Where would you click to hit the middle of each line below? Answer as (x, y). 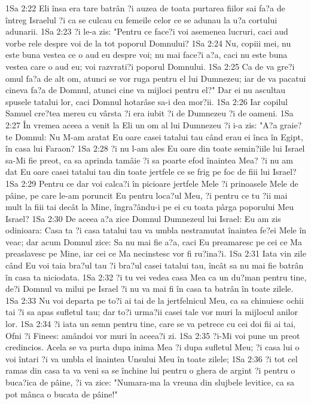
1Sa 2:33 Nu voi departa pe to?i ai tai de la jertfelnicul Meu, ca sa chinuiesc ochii (155, 300)
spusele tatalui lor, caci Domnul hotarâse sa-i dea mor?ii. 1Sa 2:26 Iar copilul (147, 101)
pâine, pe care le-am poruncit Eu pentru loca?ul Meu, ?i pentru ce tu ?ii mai (147, 195)
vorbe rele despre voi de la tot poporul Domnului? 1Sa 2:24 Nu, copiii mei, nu (148, 43)
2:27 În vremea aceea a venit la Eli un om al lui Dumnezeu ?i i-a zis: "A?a (141, 124)
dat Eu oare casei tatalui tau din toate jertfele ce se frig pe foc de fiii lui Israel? (151, 172)
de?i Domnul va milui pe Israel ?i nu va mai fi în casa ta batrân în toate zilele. (150, 289)
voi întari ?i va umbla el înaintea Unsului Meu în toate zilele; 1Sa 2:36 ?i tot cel (152, 358)
